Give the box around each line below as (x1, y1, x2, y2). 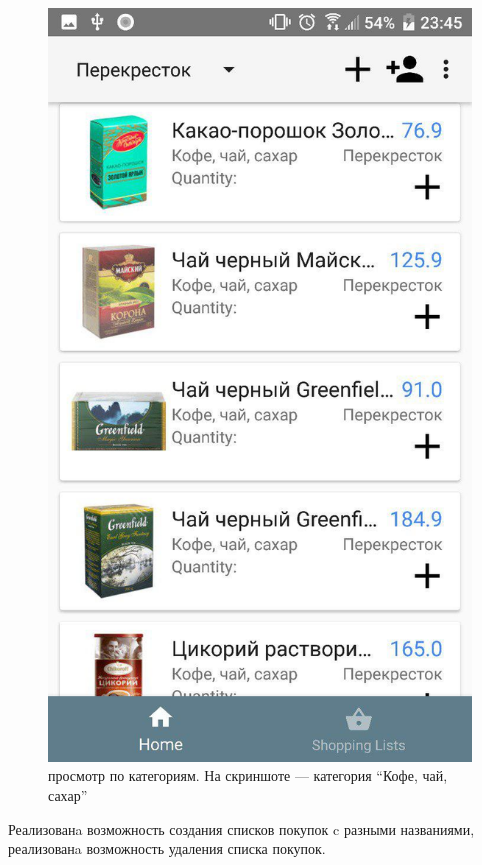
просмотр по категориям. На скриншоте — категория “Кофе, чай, (48, 765, 448, 786)
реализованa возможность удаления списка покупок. (8, 838, 326, 859)
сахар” (48, 784, 88, 805)
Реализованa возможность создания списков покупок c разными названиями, (8, 818, 475, 839)
